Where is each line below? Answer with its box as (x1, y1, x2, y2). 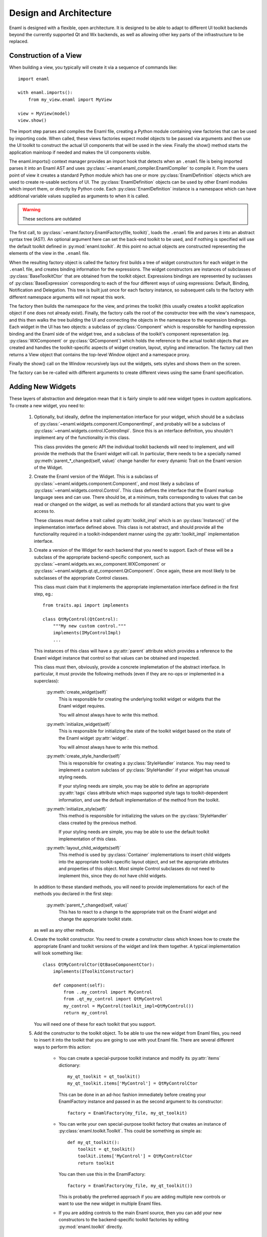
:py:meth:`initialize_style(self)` (46, 806, 107, 812)
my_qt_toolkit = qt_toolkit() (67, 1074, 141, 1079)
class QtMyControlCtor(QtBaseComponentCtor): (43, 961, 155, 967)
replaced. (9, 39, 29, 45)
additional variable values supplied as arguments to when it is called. (9, 193, 149, 199)
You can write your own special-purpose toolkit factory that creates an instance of (58, 1121, 227, 1127)
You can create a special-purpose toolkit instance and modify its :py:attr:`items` (58, 1055, 221, 1061)
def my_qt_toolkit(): (67, 1140, 120, 1145)
